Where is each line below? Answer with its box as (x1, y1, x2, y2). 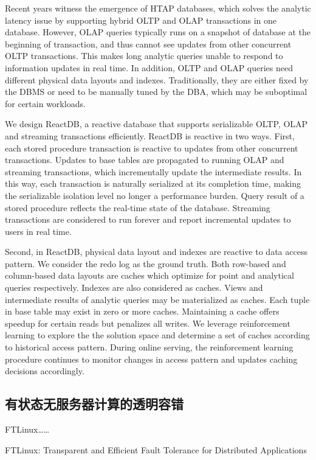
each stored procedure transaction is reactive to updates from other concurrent (5, 141, 298, 154)
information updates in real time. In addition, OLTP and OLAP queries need (5, 61, 293, 74)
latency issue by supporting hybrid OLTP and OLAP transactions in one (5, 13, 277, 26)
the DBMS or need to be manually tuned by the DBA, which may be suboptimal (5, 85, 307, 98)
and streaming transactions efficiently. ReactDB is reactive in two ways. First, (5, 129, 295, 142)
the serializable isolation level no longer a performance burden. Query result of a (5, 189, 304, 201)
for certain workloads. (5, 97, 86, 110)
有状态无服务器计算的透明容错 (5, 394, 184, 413)
